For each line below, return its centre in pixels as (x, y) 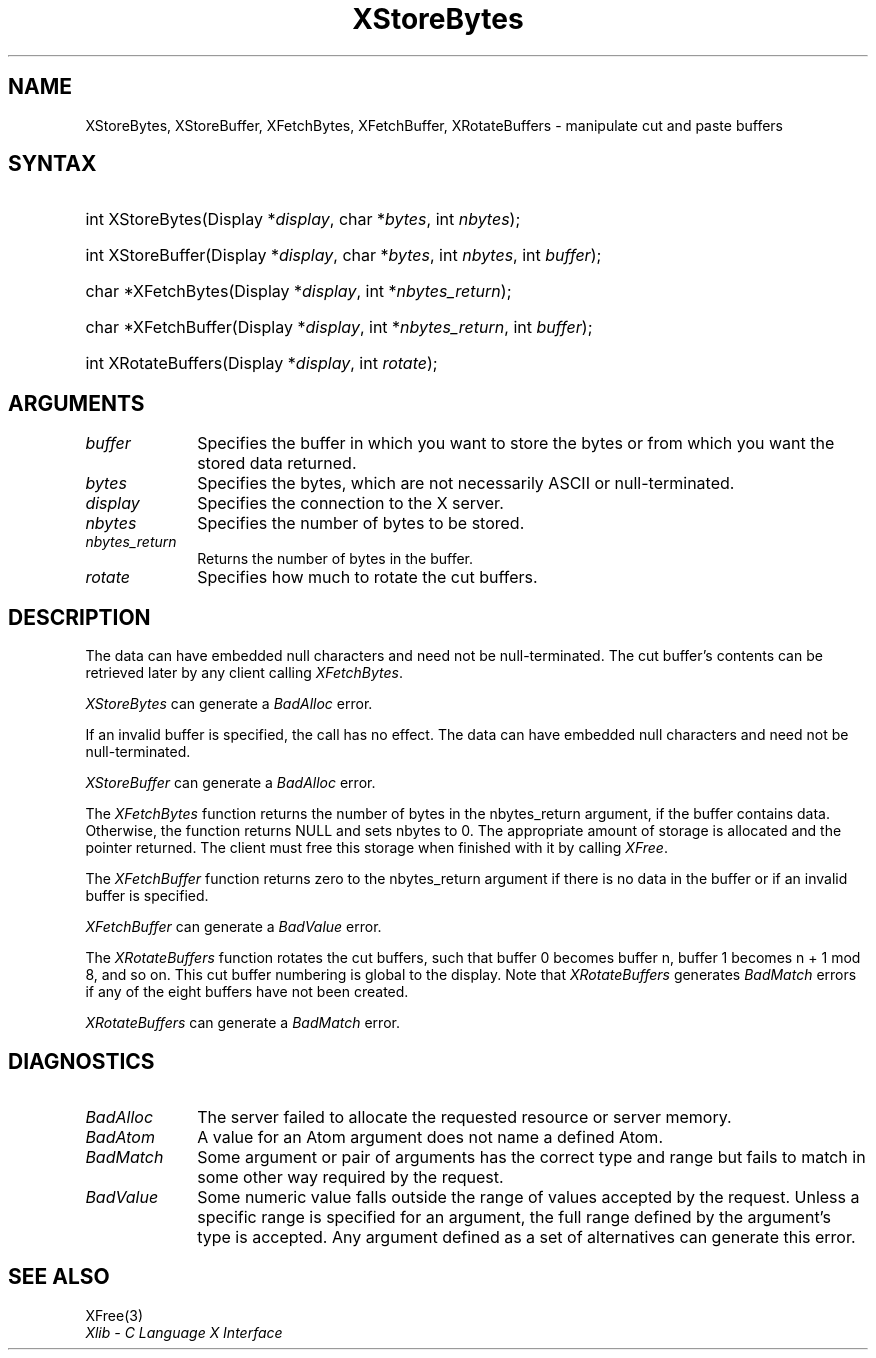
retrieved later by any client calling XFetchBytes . (244, 673)
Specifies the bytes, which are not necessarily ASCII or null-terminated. (466, 483)
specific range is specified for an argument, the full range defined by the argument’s (514, 1216)
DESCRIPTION (79, 617)
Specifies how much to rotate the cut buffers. (367, 577)
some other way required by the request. (350, 1176)
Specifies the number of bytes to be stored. (361, 523)
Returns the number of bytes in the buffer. (335, 559)
